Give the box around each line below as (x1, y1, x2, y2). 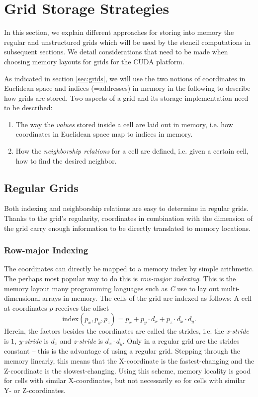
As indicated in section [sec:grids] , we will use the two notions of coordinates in (4, 73, 246, 83)
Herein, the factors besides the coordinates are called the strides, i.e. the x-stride (4, 326, 249, 336)
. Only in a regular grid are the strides (122, 336, 240, 346)
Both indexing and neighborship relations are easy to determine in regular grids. (4, 203, 249, 213)
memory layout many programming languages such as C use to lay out (4, 283, 219, 293)
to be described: (4, 102, 53, 113)
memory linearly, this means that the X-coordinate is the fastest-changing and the (4, 356, 255, 366)
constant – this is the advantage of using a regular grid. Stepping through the (4, 346, 240, 356)
